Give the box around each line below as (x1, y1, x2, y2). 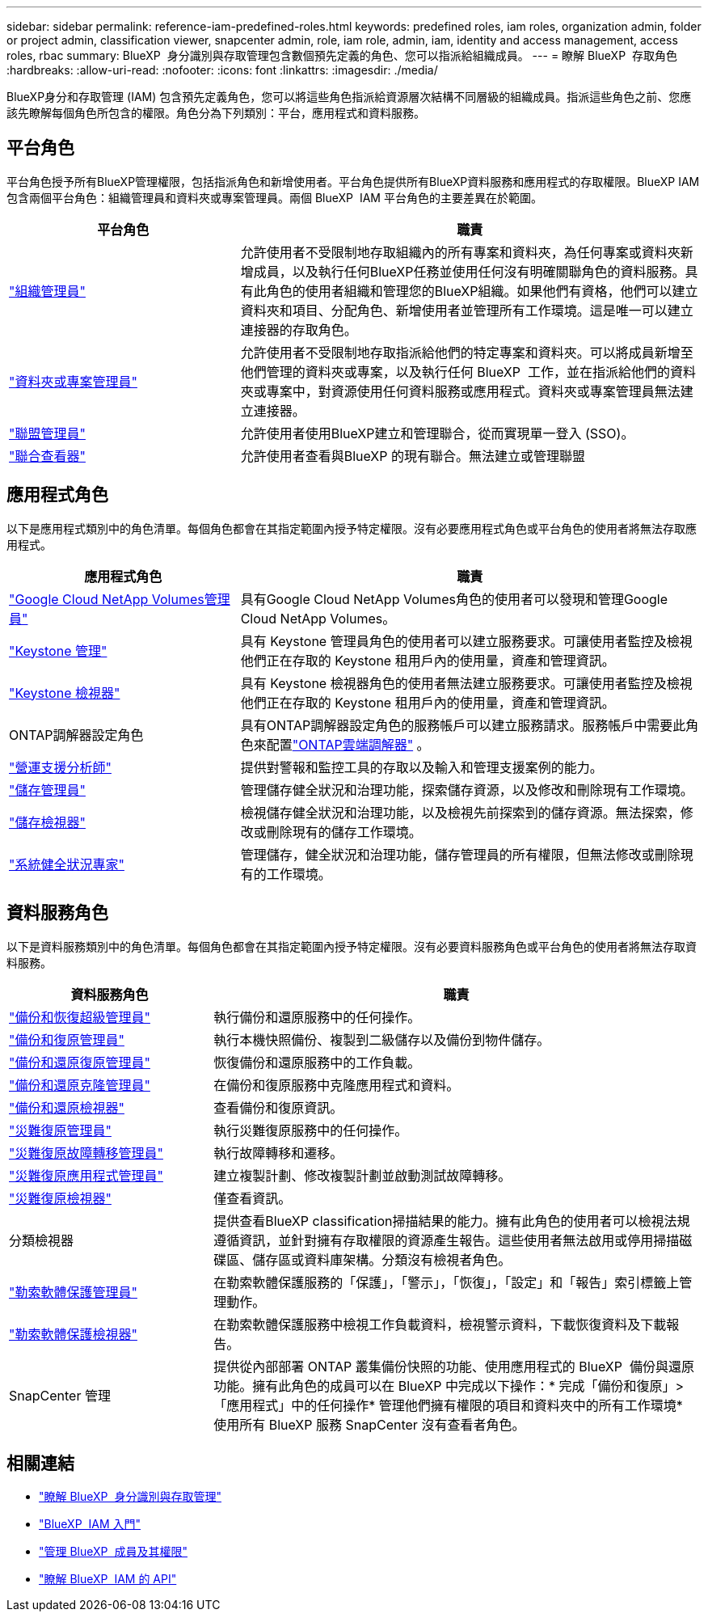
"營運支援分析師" (9, 758, 112, 775)
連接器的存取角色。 (240, 321, 357, 338)
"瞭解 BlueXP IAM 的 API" (39, 1572, 177, 1586)
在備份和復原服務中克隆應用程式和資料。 (213, 1076, 460, 1093)
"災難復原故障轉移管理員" (9, 1144, 163, 1161)
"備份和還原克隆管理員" (9, 1076, 150, 1093)
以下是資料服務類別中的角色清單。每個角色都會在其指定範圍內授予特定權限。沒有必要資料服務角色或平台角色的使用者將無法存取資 (6, 939, 697, 953)
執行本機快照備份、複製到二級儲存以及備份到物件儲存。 (213, 1031, 550, 1048)
